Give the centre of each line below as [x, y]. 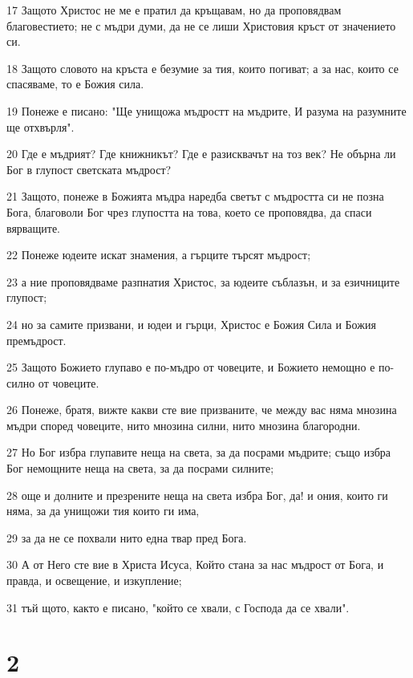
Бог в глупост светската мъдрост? [89, 169]
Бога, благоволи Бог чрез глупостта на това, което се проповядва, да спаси [189, 211]
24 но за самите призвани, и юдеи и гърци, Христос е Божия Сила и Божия [191, 324]
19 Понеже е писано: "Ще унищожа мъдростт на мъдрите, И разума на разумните [206, 110]
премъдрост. [36, 340]
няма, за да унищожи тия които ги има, [103, 511]
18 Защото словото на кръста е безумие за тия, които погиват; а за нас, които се [202, 68]
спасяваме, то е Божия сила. [75, 84]
